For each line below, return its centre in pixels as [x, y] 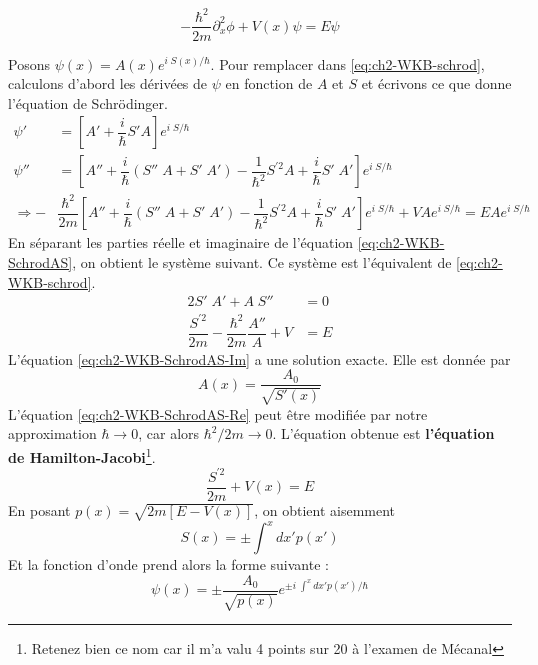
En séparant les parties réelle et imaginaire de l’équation [181, 242]
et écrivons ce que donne [436, 83]
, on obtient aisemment [325, 509]
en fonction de [269, 83]
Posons [29, 63]
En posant [39, 509]
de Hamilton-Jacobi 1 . [82, 455]
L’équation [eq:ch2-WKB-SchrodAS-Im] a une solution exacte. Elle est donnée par [259, 358]
